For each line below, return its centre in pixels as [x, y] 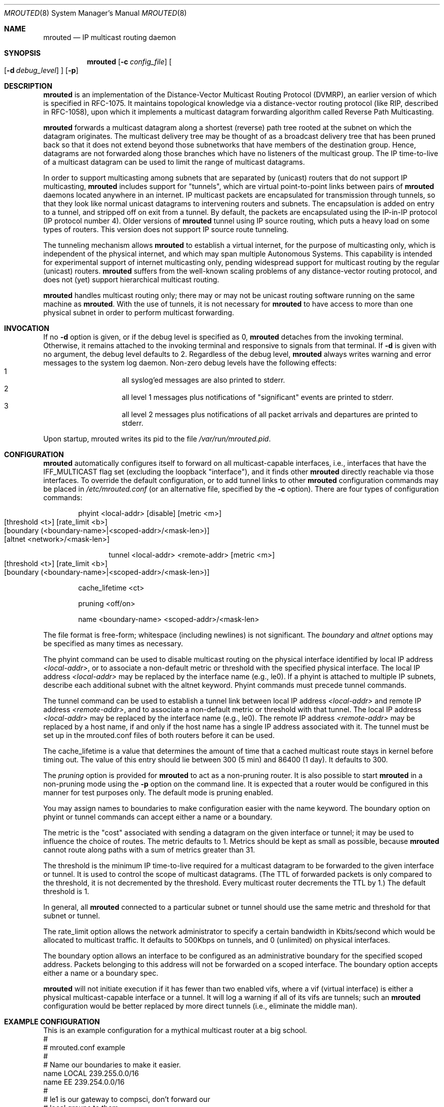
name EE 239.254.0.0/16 [84, 1082]
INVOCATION [27, 328]
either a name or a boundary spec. [101, 973]
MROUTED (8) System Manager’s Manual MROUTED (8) [96, 13]
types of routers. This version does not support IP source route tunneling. [166, 229]
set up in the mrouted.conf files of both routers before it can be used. [159, 735]
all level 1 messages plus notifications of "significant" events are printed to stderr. [258, 397]
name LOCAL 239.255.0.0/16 [91, 1073]
